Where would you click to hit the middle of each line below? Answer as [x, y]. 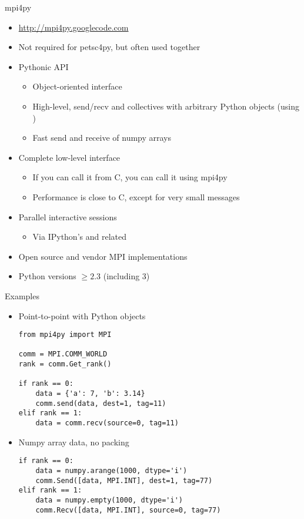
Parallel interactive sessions [68, 216]
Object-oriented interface [77, 86]
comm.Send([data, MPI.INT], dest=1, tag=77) [124, 480]
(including [121, 276]
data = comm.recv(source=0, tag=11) [107, 423]
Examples [22, 295]
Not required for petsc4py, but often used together [109, 47]
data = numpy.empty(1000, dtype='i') [109, 500]
